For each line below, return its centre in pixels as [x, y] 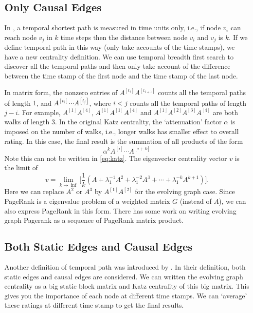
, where [100, 103]
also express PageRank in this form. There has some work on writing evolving [120, 210]
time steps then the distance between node [124, 37]
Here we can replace [34, 191]
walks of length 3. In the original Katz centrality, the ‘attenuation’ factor [113, 122]
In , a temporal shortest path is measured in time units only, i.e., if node [113, 28]
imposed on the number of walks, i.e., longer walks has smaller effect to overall [122, 131]
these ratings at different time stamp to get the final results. [94, 305]
